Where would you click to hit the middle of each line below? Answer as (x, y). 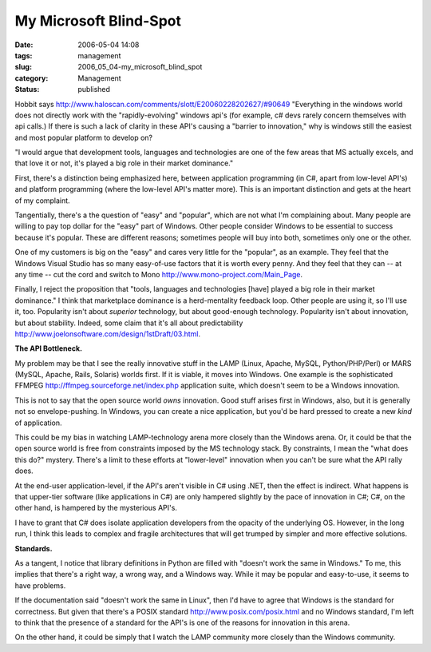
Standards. (34, 548)
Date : (24, 45)
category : (32, 78)
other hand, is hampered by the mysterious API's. (96, 508)
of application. (38, 423)
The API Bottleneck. (49, 348)
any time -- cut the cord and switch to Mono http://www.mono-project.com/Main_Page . (159, 274)
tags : (24, 55)
